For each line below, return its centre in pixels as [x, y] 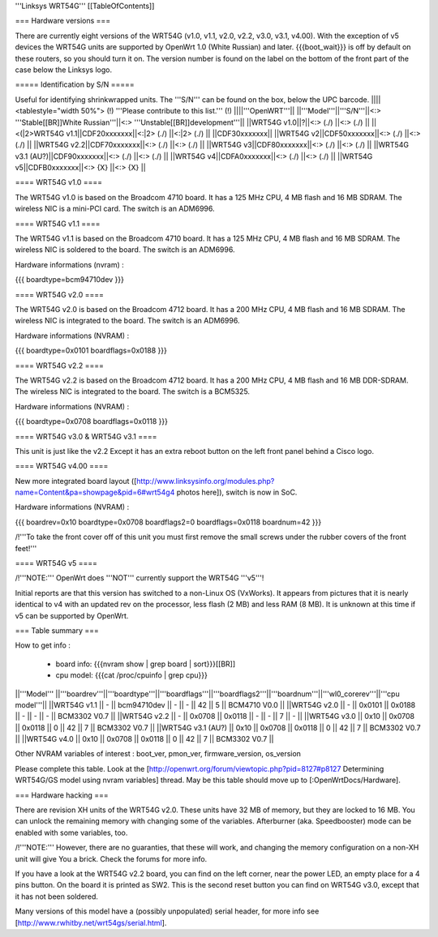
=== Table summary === [57, 630]
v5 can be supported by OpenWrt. [72, 615]
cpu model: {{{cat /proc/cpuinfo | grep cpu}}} [132, 675]
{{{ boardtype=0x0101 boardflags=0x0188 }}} [91, 351]
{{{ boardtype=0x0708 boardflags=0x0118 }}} [91, 421]
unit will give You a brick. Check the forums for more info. [111, 858]
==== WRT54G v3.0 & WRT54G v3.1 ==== [86, 436]
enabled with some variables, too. [71, 832]
